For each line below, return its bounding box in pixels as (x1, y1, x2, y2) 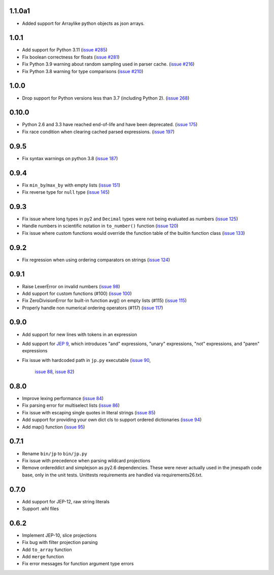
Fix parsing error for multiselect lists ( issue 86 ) (22, 402, 120, 409)
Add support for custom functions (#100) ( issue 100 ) (22, 290, 132, 296)
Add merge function (22, 554, 64, 560)
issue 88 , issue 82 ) (35, 369, 75, 375)
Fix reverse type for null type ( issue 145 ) (22, 189, 110, 195)
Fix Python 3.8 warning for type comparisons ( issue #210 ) (22, 68, 144, 74)
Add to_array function (22, 547, 72, 553)
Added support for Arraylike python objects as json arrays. (22, 20, 145, 26)
